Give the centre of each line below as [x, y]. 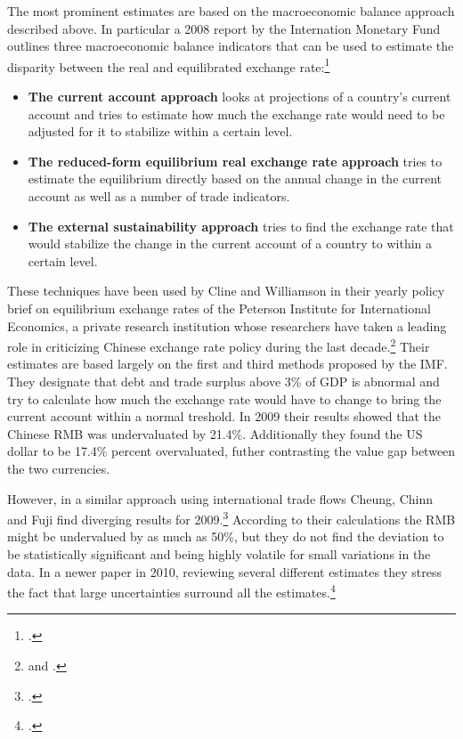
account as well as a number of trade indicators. [159, 196]
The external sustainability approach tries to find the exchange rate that [241, 226]
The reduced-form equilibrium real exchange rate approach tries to [235, 161]
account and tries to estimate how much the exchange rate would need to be [236, 114]
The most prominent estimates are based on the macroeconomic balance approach [231, 11]
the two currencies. [59, 468]
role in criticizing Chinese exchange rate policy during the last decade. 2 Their [219, 345]
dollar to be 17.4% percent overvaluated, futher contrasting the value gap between [231, 451]
